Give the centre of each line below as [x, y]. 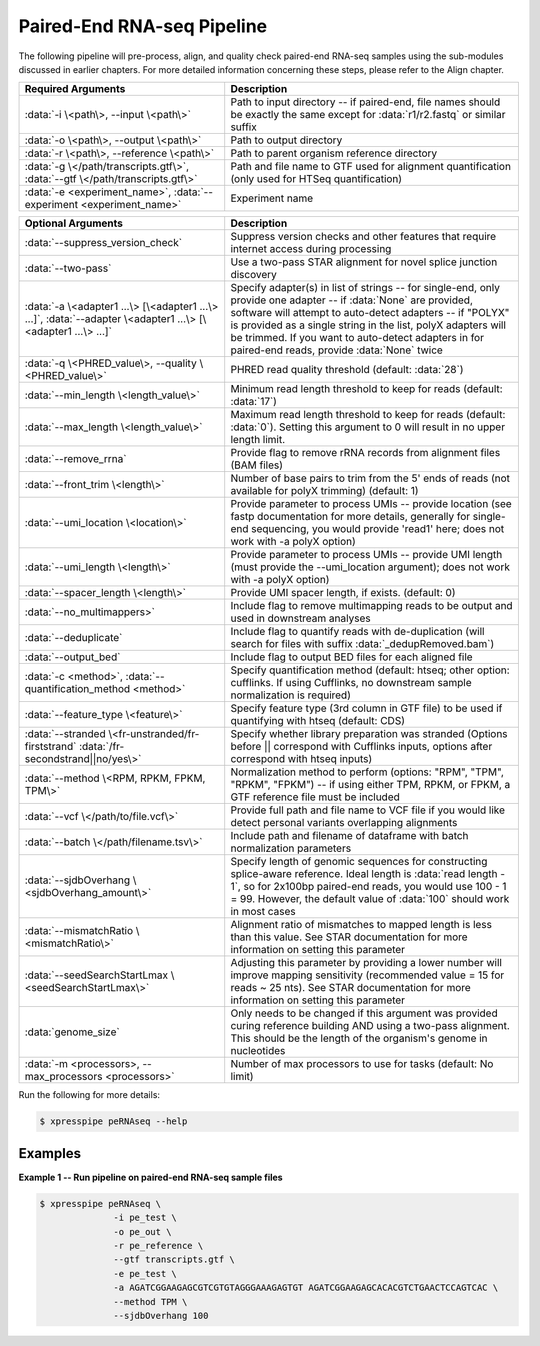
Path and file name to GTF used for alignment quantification [371, 167]
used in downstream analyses [300, 618]
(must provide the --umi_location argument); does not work [370, 567]
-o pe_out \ [142, 1231]
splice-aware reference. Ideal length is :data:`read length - [367, 874]
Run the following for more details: [89, 1095]
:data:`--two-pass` [68, 268]
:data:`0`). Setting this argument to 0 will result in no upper [367, 427]
